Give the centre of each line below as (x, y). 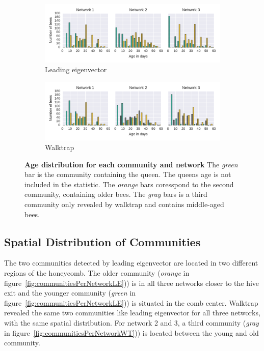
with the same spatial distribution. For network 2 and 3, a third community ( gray (131, 323)
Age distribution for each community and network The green (131, 164)
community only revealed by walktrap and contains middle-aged (124, 204)
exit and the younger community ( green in (70, 293)
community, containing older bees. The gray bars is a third (116, 194)
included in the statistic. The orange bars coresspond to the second (129, 184)
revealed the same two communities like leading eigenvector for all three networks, (132, 313)
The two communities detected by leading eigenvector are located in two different (131, 263)
